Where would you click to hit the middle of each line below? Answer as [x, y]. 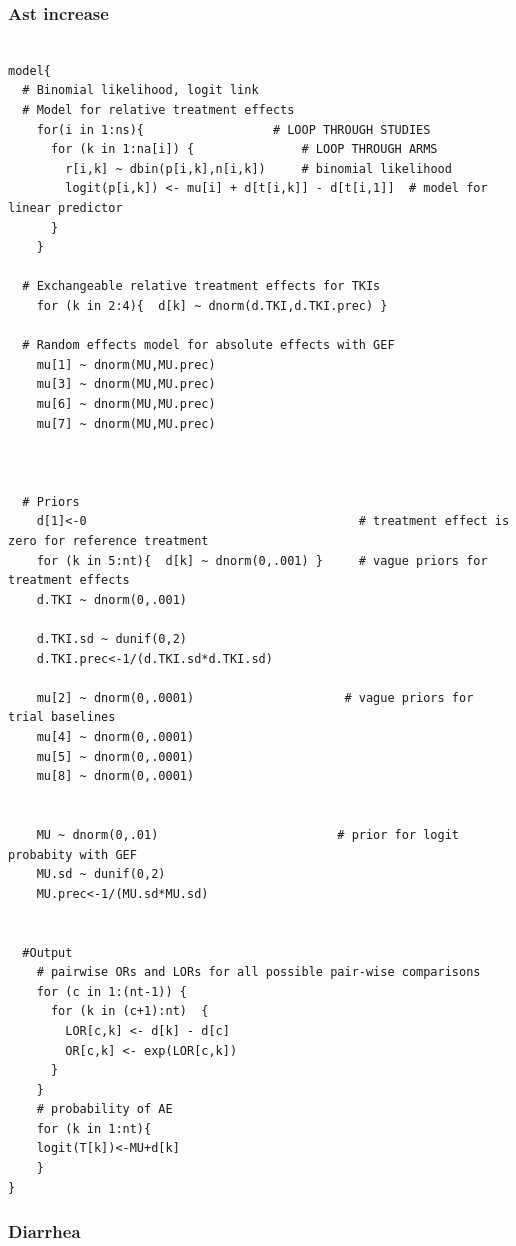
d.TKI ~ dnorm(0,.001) [111, 599]
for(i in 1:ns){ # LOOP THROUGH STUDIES [233, 129]
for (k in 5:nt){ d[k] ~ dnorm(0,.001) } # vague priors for [262, 560]
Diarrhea [44, 1231]
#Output [47, 952]
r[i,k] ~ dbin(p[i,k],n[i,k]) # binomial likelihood [258, 168]
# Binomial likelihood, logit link [140, 90]
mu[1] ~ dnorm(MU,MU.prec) [126, 364]
